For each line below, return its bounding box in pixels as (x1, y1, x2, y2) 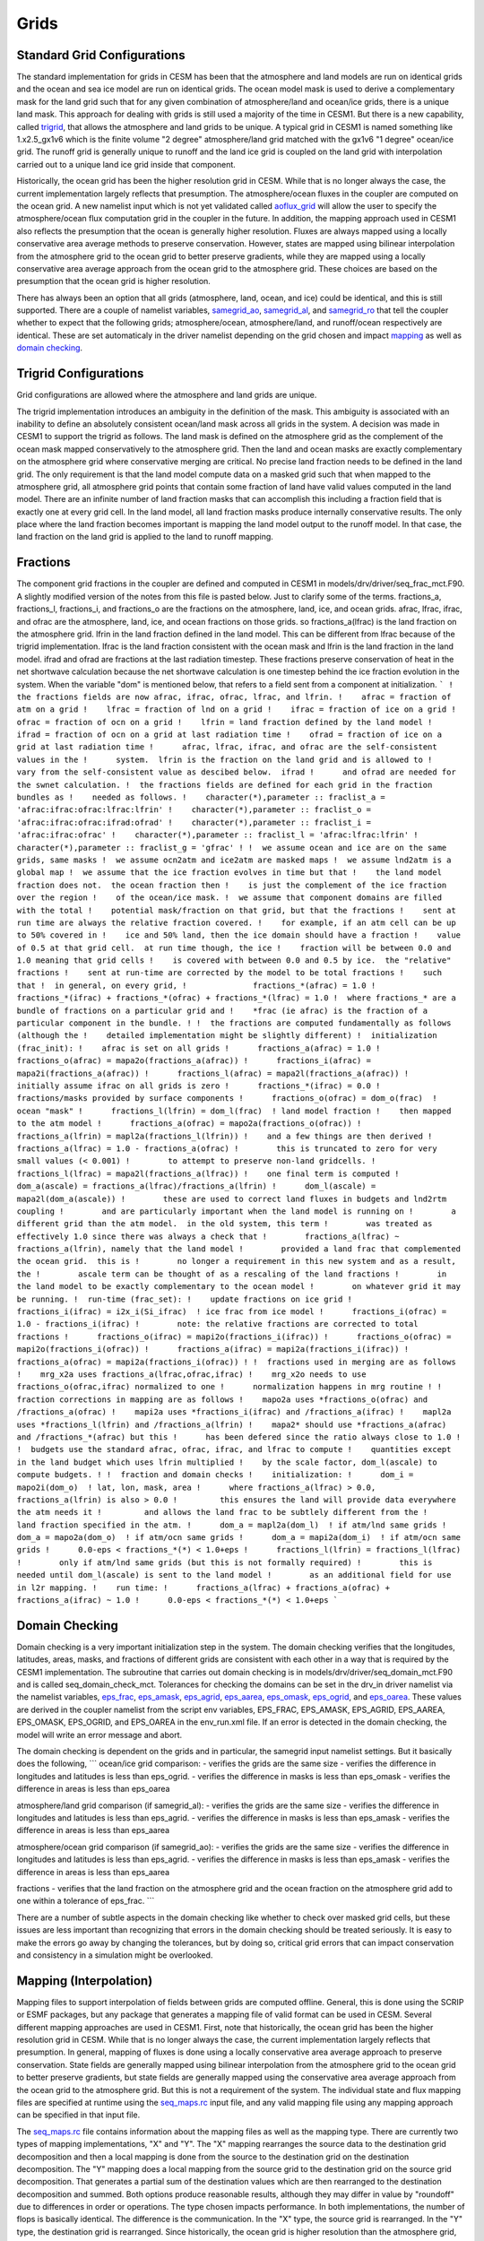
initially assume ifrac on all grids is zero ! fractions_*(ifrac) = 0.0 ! (16, 1081, 381, 1091)
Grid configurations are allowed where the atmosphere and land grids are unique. (16, 390, 317, 401)
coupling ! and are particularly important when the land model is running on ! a (16, 1206, 456, 1216)
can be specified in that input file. (16, 2109, 141, 2120)
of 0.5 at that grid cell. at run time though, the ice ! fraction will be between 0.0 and (16, 942, 452, 953)
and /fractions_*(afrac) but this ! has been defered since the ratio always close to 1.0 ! (16, 1432, 462, 1442)
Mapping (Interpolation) (16, 1973, 153, 1988)
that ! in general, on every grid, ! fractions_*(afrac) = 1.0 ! (16, 980, 376, 991)
